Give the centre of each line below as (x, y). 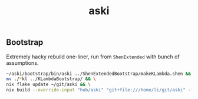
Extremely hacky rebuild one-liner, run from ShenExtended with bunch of (93, 57)
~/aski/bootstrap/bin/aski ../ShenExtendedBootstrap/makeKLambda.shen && (99, 74)
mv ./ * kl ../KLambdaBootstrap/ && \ (51, 79)
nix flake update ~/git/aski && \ (49, 85)
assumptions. (22, 62)
